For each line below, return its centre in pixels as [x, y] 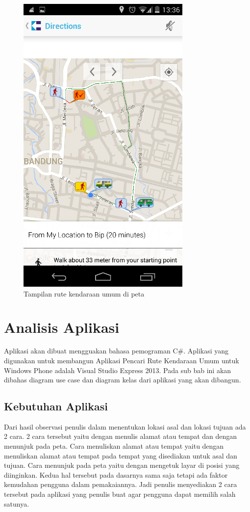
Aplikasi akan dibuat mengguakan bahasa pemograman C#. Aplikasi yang [116, 351]
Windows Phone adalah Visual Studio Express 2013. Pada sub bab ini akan [118, 370]
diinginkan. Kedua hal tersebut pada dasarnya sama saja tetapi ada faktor [116, 474]
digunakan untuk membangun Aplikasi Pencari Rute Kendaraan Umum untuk [122, 360]
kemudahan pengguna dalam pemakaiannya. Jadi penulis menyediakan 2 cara [121, 484]
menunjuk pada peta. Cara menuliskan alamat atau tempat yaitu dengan [114, 446]
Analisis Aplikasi [62, 327]
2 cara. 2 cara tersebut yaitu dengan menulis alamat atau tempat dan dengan [121, 436]
